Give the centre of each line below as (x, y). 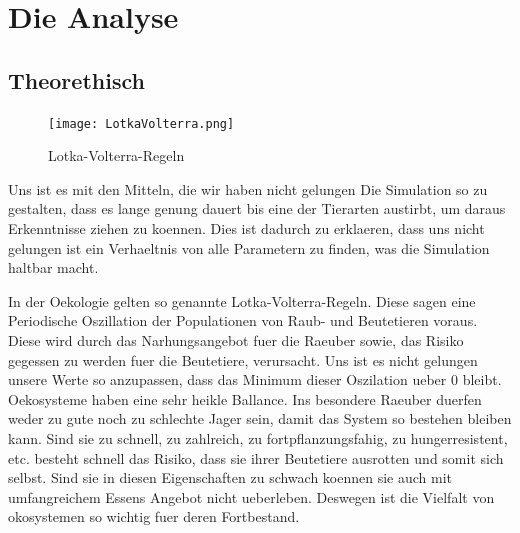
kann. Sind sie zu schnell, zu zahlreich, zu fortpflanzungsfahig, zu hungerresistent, (258, 437)
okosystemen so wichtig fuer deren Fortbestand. (154, 516)
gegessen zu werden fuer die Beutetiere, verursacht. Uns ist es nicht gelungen (243, 359)
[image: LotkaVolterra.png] (141, 123)
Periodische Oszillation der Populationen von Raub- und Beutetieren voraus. (243, 320)
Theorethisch (76, 79)
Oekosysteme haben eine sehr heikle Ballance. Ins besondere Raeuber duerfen (245, 398)
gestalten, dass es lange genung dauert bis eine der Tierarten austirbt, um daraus (257, 208)
